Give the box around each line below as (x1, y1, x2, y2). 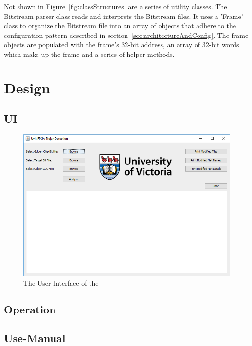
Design (4, 77, 51, 97)
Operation (4, 301, 56, 316)
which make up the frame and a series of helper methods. (4, 49, 175, 59)
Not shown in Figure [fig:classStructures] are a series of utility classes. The (4, 1, 227, 11)
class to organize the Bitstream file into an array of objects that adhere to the (4, 20, 236, 31)
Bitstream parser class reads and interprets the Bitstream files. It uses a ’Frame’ (4, 11, 243, 21)
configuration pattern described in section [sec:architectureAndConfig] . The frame (4, 30, 249, 40)
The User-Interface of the (23, 277, 99, 288)
